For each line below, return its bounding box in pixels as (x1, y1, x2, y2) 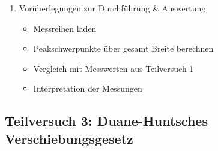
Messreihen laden (33, 22, 97, 34)
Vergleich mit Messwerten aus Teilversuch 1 (33, 62, 194, 74)
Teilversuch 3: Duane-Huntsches (5, 111, 208, 130)
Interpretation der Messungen (33, 82, 142, 95)
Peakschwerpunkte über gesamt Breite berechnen (33, 42, 214, 55)
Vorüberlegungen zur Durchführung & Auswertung (19, 2, 206, 14)
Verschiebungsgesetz (5, 129, 133, 147)
